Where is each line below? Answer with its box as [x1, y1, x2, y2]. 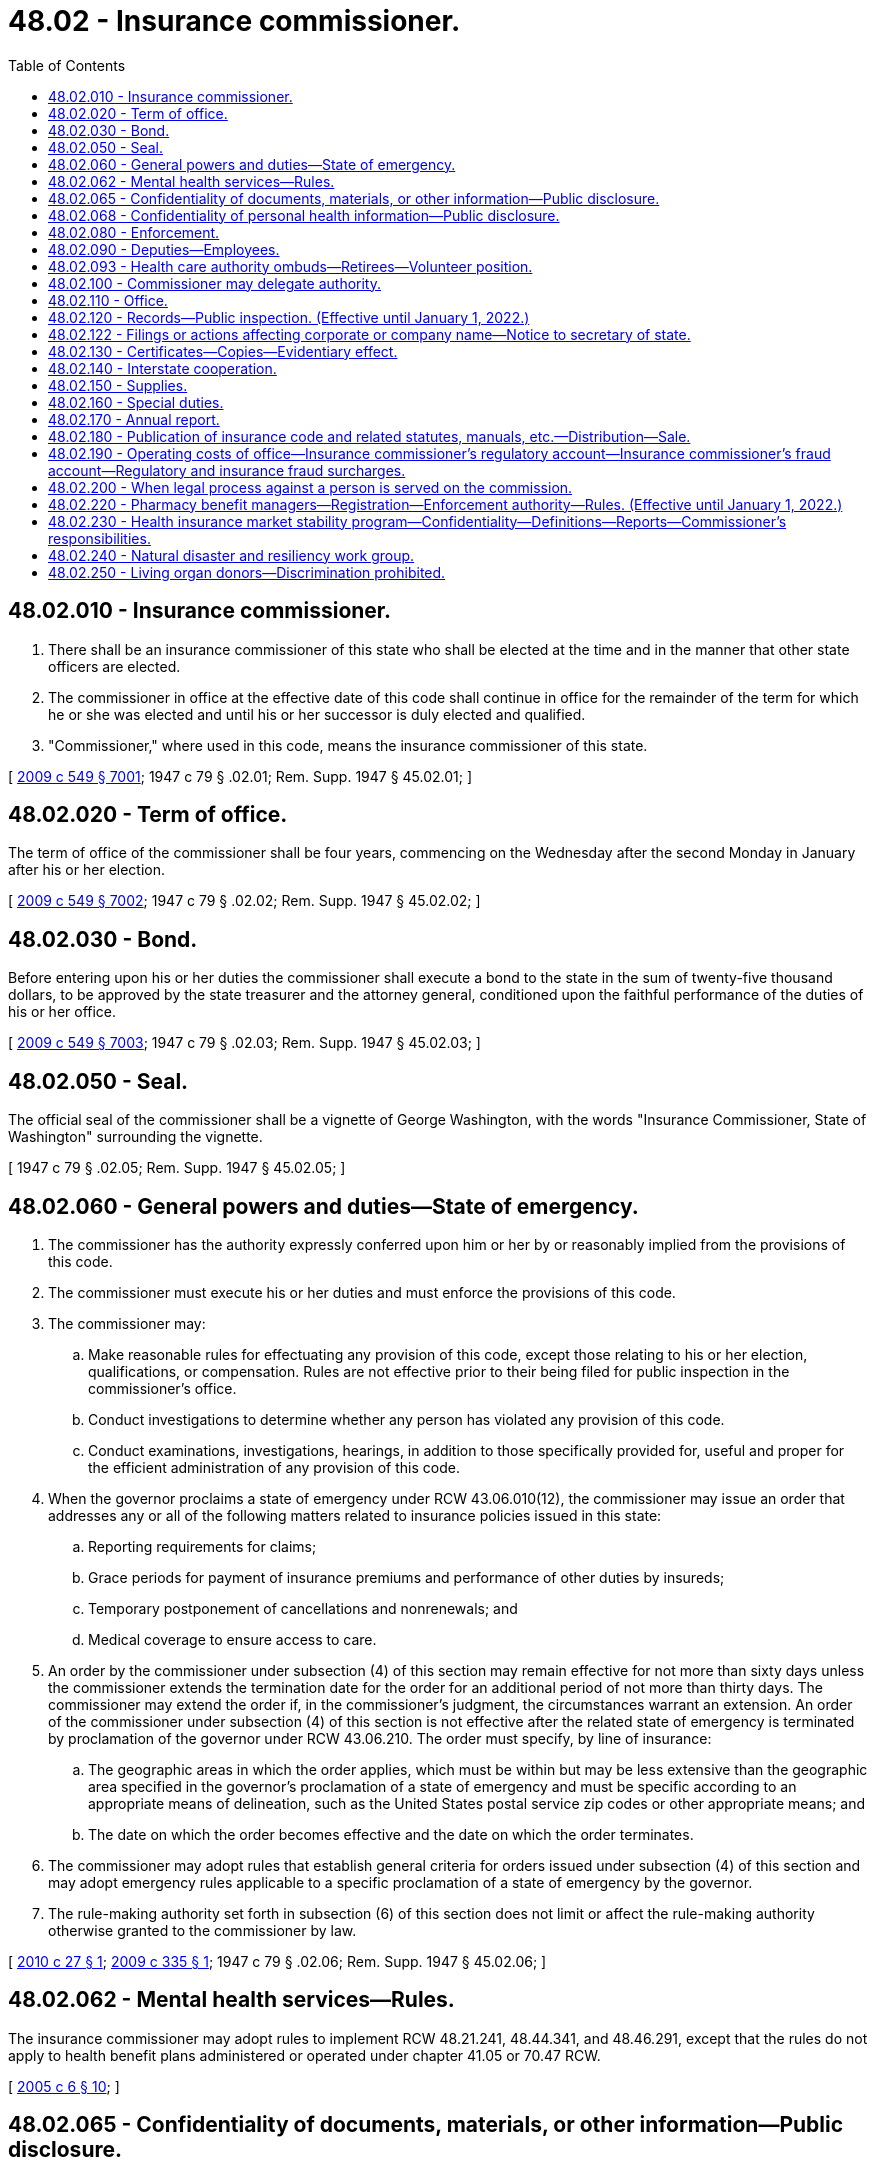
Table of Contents [8, 56, 126, 74]
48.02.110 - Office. [48, 291, 168, 309]
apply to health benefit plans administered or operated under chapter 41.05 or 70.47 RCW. [8, 2046, 601, 2064]
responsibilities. [48, 529, 151, 547]
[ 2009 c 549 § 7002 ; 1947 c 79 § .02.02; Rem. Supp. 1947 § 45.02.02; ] [8, 892, 481, 910]
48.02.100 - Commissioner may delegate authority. [48, 274, 382, 292]
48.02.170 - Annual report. [48, 410, 220, 428]
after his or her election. [8, 861, 166, 879]
